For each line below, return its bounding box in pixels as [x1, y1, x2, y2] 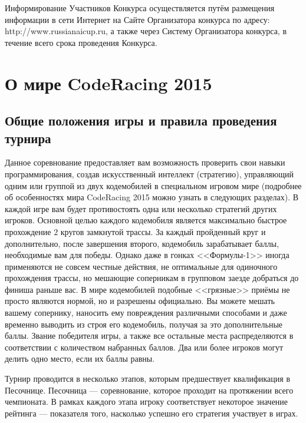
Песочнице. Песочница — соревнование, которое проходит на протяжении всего [5, 384, 294, 396]
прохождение [5, 225, 51, 237]
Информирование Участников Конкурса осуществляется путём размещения [5, 2, 275, 14]
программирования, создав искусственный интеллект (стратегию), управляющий [5, 167, 294, 180]
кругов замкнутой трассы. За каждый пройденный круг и [60, 225, 266, 237]
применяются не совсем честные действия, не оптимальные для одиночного [5, 260, 278, 272]
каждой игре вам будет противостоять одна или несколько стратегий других [5, 202, 277, 214]
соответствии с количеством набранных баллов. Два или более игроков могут [5, 341, 284, 353]
